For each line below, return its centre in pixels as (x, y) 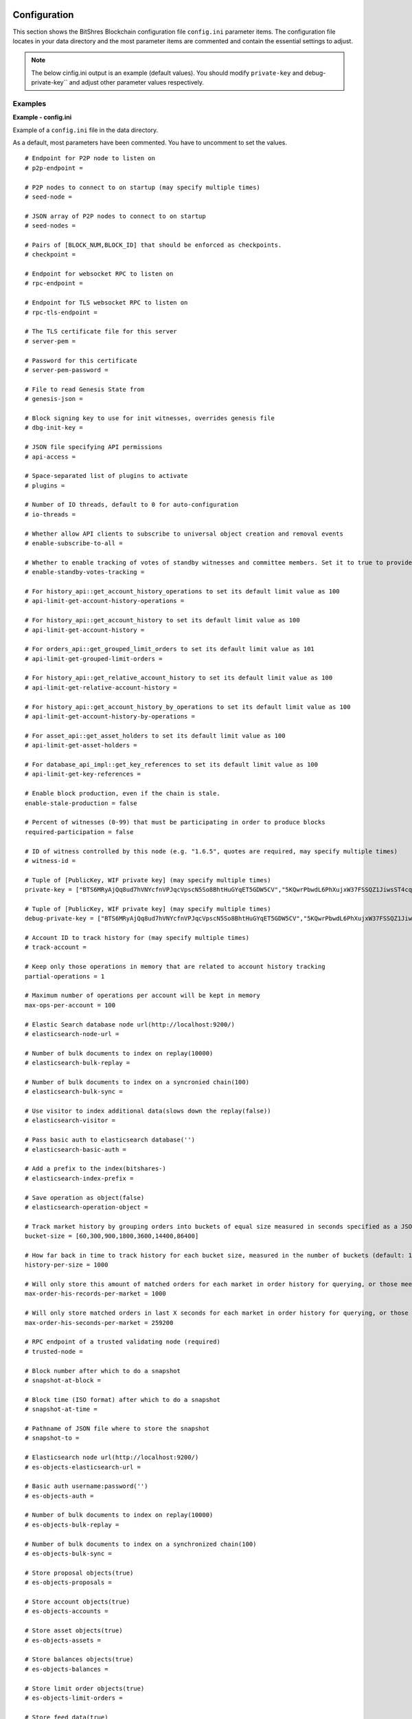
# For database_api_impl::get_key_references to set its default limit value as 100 (172, 764)
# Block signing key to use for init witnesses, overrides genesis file (150, 418)
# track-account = (56, 948)
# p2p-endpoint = (54, 168)
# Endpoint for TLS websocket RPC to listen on (106, 303)
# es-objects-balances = (67, 1669)
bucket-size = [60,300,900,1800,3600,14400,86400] (112, 1236)
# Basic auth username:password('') (87, 1486)
